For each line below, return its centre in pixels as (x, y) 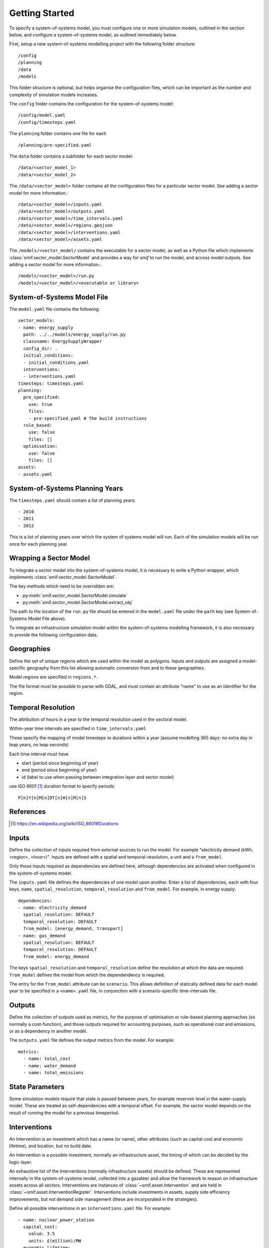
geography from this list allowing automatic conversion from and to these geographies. (116, 668)
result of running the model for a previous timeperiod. (64, 1113)
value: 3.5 (42, 1234)
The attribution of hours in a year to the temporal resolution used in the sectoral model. (98, 719)
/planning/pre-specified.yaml (55, 145)
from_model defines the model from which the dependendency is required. (87, 975)
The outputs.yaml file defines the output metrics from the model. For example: (92, 1040)
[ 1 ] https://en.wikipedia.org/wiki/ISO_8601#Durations (65, 824)
